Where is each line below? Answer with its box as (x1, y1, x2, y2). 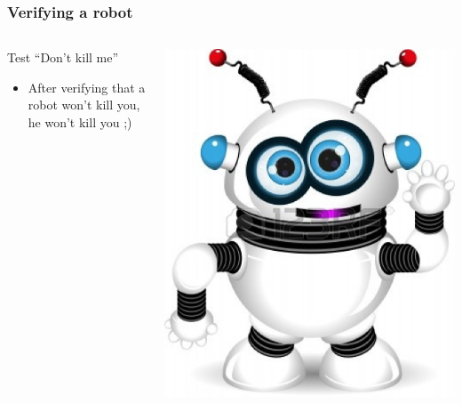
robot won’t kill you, (28, 95, 140, 114)
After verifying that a (28, 77, 146, 96)
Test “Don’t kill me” (7, 48, 119, 67)
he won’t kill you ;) (28, 113, 132, 131)
